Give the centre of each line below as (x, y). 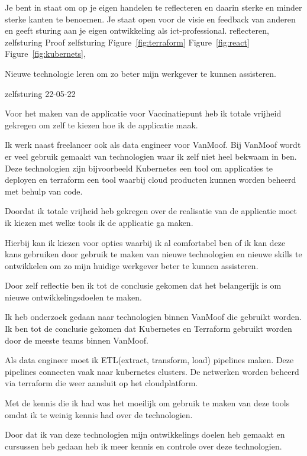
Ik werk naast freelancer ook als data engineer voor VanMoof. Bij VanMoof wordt (153, 145)
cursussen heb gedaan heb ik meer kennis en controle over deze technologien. (143, 446)
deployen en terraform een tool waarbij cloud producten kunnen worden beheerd (151, 180)
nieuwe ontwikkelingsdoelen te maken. (73, 297)
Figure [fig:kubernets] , (45, 54)
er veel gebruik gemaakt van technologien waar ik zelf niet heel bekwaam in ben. (151, 156)
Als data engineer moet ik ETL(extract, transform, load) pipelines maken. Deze (149, 360)
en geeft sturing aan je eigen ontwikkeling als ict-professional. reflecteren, (137, 30)
